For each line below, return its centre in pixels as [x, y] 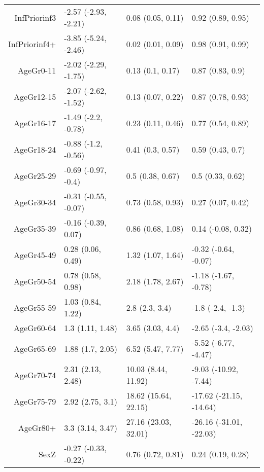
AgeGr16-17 [35, 123]
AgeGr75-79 [35, 401]
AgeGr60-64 [35, 328]
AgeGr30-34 [35, 202]
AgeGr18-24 [35, 149]
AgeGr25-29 [35, 175]
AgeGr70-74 [35, 375]
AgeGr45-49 [35, 255]
